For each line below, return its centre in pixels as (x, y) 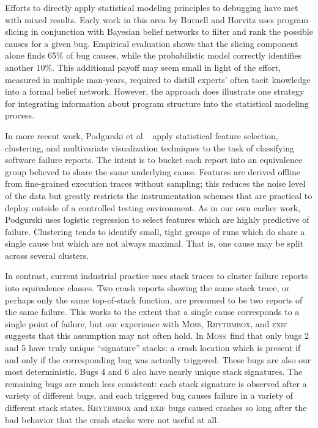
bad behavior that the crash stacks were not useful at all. (112, 419)
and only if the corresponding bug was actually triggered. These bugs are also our (158, 359)
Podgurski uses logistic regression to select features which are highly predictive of (157, 219)
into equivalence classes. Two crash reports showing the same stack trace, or (147, 288)
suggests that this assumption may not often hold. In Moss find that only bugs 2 (157, 336)
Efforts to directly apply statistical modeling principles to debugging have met (152, 7)
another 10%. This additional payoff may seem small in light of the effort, (143, 67)
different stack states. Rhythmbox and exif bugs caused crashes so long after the (156, 407)
